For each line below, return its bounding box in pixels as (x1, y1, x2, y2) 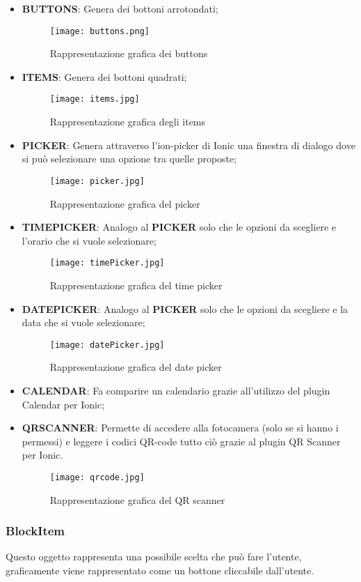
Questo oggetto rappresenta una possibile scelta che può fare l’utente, (6, 549, 302, 564)
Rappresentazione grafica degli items (49, 114, 206, 129)
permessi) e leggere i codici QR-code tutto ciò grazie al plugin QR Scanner (22, 434, 341, 448)
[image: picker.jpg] (49, 176, 145, 186)
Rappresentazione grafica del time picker (49, 277, 223, 292)
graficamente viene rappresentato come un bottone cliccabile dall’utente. (6, 563, 314, 578)
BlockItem (6, 522, 65, 539)
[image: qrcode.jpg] (49, 472, 145, 482)
